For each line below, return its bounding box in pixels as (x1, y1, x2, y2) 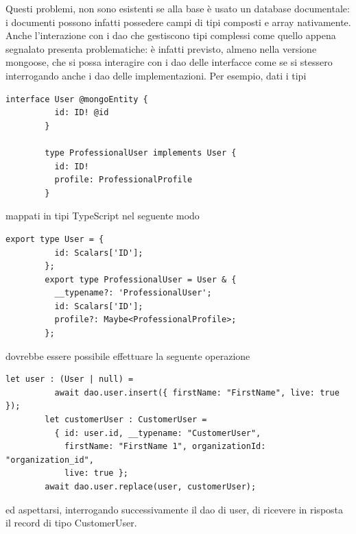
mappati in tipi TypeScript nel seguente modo (5, 208, 200, 223)
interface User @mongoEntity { (5, 94, 148, 104)
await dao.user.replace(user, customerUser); (45, 482, 257, 491)
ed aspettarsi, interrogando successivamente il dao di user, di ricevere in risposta (5, 502, 344, 516)
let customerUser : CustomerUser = (45, 415, 207, 425)
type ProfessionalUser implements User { (45, 147, 237, 158)
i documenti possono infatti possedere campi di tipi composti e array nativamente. (5, 14, 351, 29)
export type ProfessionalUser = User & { (45, 274, 237, 284)
